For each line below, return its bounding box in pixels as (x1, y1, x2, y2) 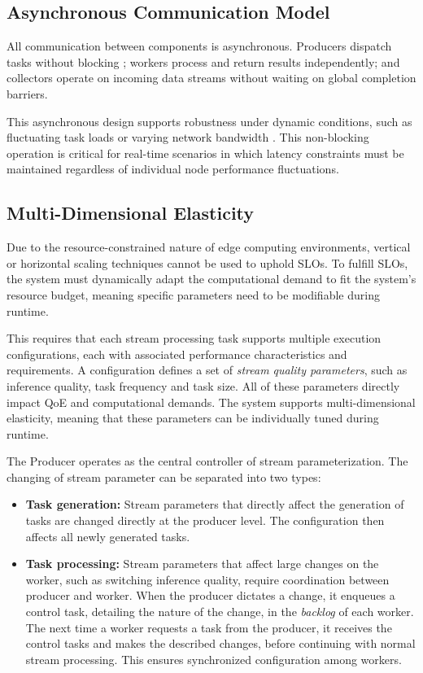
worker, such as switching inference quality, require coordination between (25, 570, 390, 588)
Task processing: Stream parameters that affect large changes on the (25, 555, 379, 572)
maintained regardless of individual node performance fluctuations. (7, 160, 339, 177)
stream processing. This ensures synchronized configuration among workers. (25, 650, 402, 667)
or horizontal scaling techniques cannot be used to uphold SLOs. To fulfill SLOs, (7, 254, 408, 271)
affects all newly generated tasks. (25, 527, 190, 544)
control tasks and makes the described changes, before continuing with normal (25, 635, 416, 652)
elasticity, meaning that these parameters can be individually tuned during (7, 409, 379, 426)
